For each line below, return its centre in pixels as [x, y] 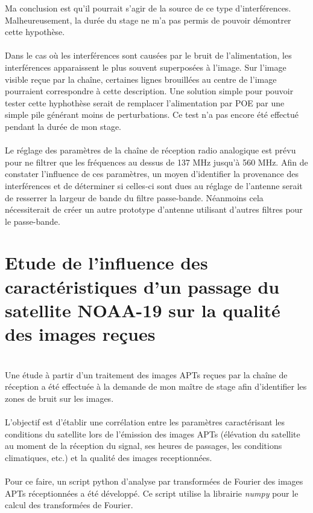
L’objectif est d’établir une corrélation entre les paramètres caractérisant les [145, 421]
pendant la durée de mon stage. [63, 126]
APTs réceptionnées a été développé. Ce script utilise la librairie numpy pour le [152, 493]
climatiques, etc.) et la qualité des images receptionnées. [109, 457]
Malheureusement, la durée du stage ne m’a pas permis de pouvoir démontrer [148, 20]
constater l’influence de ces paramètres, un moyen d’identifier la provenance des [152, 174]
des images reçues [80, 334]
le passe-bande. [33, 221]
